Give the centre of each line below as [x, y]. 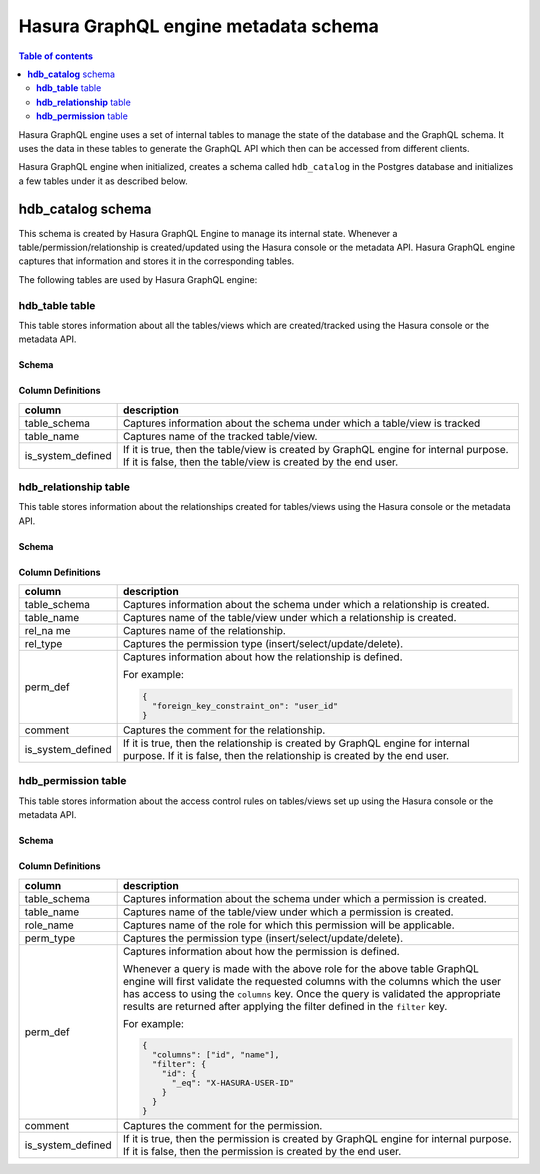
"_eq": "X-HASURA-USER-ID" [233, 1083]
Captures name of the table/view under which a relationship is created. [289, 618]
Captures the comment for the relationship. [224, 730]
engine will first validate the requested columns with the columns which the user [312, 981]
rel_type [43, 644]
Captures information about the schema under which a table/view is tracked [301, 423]
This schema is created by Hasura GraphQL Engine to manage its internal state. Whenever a [208, 233]
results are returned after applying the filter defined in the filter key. [285, 1006]
